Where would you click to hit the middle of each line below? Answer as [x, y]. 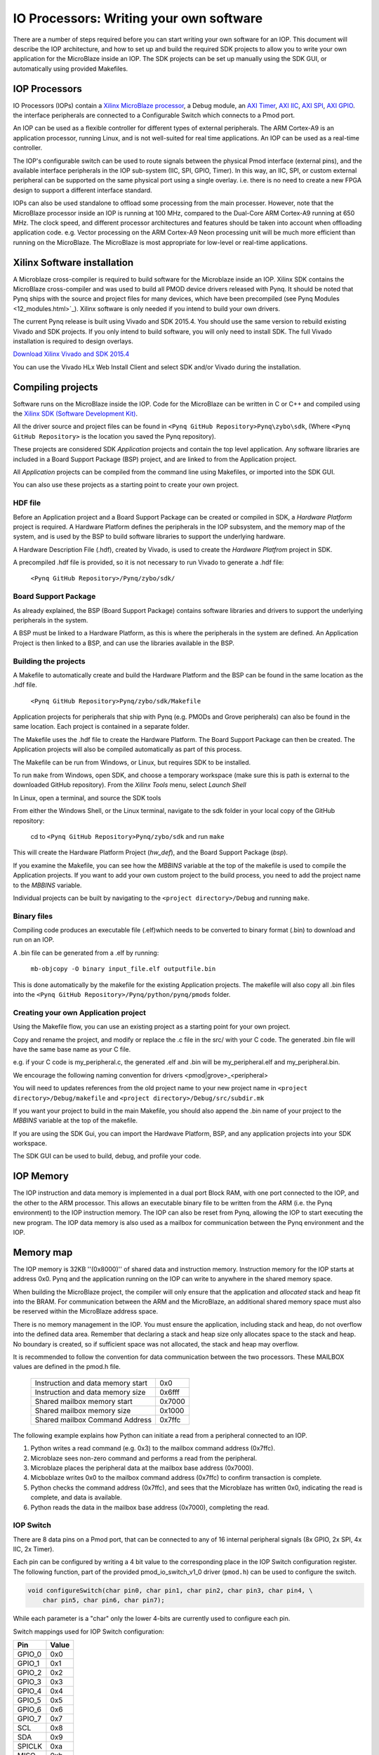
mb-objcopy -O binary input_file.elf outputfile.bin [123, 969]
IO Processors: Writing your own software [138, 18]
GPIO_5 [29, 1700]
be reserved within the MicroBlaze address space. [86, 1311]
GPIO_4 [29, 1690]
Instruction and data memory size [90, 1392]
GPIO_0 [29, 1654]
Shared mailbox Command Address [93, 1419]
